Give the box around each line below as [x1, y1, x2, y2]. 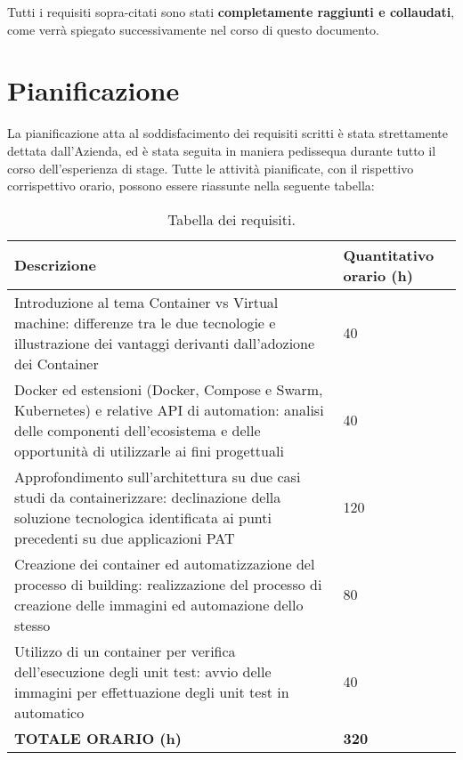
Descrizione [14, 255, 96, 276]
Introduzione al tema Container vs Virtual [14, 291, 279, 312]
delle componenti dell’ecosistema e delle [14, 419, 261, 441]
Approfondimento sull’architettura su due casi [14, 465, 301, 487]
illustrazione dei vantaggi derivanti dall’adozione [14, 332, 315, 353]
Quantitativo [343, 244, 435, 265]
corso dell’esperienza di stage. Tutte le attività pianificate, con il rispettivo [7, 158, 414, 177]
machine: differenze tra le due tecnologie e [14, 311, 276, 333]
